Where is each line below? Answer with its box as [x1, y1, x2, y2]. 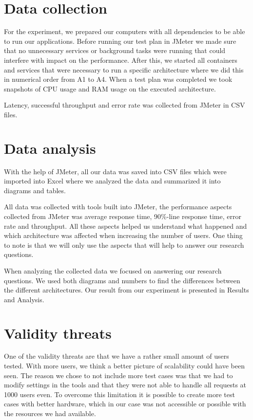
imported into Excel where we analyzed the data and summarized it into [4, 176, 221, 186]
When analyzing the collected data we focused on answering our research [4, 265, 222, 275]
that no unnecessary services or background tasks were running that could [4, 45, 226, 55]
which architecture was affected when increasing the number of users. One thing [4, 230, 243, 240]
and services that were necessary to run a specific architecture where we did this [4, 64, 244, 74]
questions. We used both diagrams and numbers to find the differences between [4, 275, 240, 285]
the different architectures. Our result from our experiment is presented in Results [4, 285, 249, 295]
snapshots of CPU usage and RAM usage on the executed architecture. [4, 83, 216, 93]
